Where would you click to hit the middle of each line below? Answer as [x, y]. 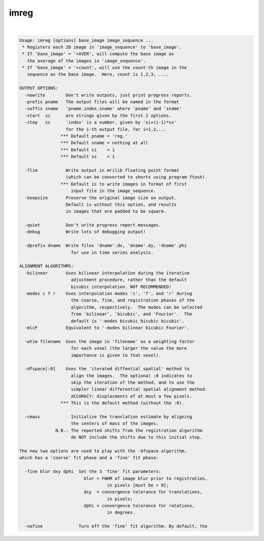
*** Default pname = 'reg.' [94, 136]
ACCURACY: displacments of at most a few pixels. [132, 396]
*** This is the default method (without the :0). [122, 403]
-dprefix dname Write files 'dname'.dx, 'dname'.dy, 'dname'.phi [106, 246]
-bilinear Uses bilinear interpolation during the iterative [107, 273]
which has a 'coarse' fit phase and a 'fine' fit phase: [89, 458]
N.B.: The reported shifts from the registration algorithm [129, 430]
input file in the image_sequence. [114, 191]
